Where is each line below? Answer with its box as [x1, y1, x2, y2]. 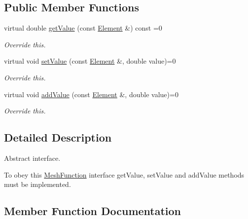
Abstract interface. [4, 152, 61, 163]
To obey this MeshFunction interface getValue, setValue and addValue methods [4, 169, 245, 180]
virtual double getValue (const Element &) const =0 [4, 23, 162, 33]
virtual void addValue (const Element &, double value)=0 [4, 89, 178, 99]
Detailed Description [4, 130, 112, 145]
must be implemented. [4, 179, 71, 189]
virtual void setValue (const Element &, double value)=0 [4, 56, 176, 66]
